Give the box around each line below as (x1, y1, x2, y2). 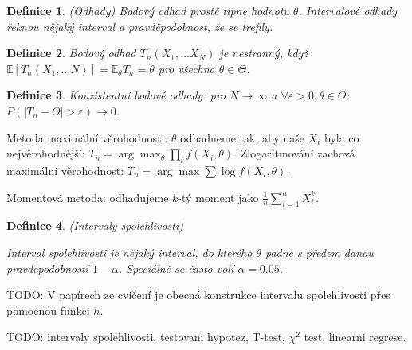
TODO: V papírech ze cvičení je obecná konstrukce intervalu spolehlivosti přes (6, 286, 390, 303)
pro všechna (158, 60, 215, 76)
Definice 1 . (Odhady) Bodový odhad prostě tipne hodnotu (6, 2, 289, 18)
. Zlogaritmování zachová (233, 145, 355, 161)
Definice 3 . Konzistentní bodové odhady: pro (6, 87, 226, 103)
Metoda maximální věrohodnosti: (6, 129, 168, 146)
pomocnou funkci (6, 301, 90, 318)
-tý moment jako (178, 189, 259, 205)
